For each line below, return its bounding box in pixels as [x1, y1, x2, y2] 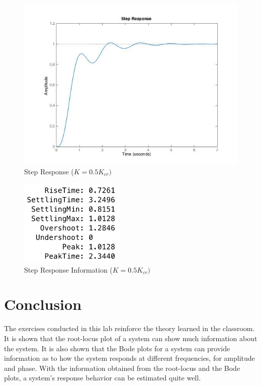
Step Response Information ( [24, 264, 113, 275]
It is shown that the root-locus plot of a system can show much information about [4, 333, 257, 343]
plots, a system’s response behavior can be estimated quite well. [4, 372, 201, 383]
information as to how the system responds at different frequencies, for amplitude [4, 353, 255, 363]
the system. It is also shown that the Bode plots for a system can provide [4, 343, 230, 353]
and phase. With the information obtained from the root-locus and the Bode [4, 362, 240, 373]
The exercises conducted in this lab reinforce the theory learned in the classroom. [4, 323, 255, 334]
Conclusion [4, 294, 82, 314]
